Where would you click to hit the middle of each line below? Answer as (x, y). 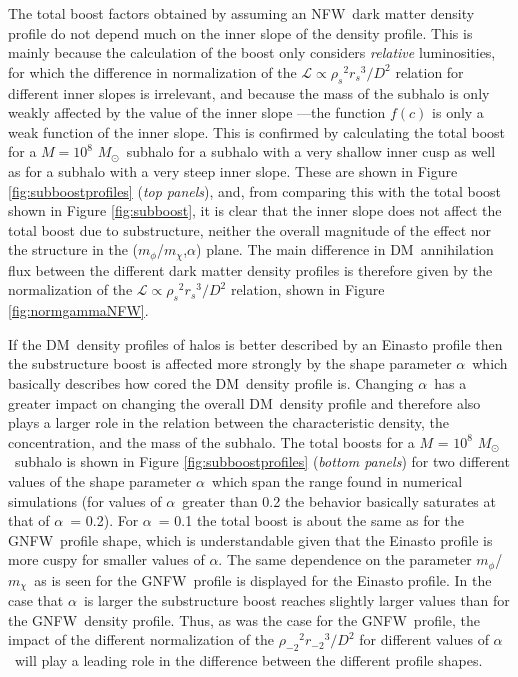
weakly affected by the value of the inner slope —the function (197, 112)
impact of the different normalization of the (141, 639)
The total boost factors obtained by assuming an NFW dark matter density (241, 13)
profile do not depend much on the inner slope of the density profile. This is (240, 32)
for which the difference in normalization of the (152, 71)
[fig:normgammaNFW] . (78, 310)
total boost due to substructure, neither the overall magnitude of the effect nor (250, 229)
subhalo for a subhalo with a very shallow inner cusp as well (311, 151)
